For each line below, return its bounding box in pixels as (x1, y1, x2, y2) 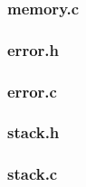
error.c (7, 79, 57, 102)
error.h (7, 38, 59, 61)
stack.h (7, 121, 60, 144)
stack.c (7, 163, 58, 185)
